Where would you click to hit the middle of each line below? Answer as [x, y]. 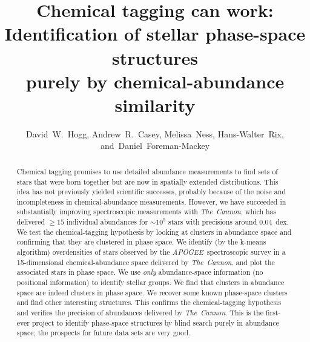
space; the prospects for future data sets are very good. [104, 333]
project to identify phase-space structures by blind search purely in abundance [155, 322]
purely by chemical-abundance [155, 81]
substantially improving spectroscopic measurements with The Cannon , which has [147, 212]
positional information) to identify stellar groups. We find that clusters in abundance [150, 282]
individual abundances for [107, 222]
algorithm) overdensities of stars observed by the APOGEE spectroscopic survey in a [151, 252]
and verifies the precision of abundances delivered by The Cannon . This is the [140, 313]
